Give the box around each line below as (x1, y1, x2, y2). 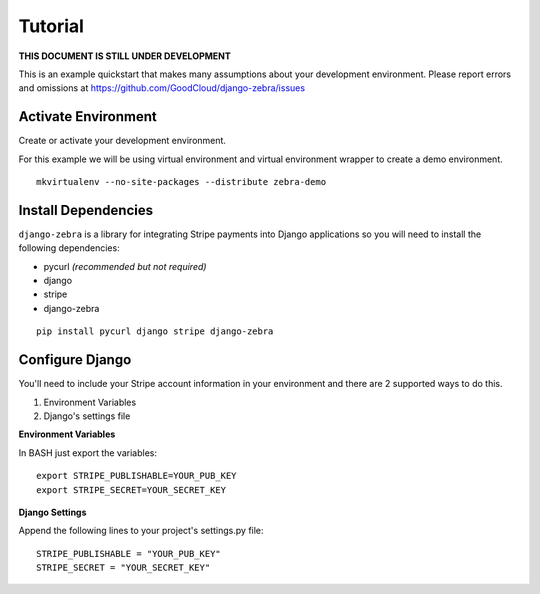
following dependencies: (18, 242, 120, 254)
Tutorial (18, 15, 85, 37)
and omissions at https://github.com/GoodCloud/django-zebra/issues (18, 82, 305, 94)
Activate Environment (18, 108, 157, 125)
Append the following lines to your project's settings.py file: (18, 525, 264, 537)
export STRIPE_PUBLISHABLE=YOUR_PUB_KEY (36, 470, 237, 482)
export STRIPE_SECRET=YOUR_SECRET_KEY (36, 484, 227, 495)
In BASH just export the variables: (18, 446, 157, 459)
